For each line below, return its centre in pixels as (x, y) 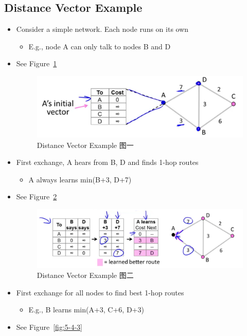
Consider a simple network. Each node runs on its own (102, 29)
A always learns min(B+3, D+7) (80, 179)
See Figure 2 (37, 197)
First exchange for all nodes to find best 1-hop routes (100, 292)
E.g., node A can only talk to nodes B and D (100, 46)
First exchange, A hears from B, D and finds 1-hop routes (107, 162)
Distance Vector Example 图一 (85, 145)
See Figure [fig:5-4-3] (49, 326)
